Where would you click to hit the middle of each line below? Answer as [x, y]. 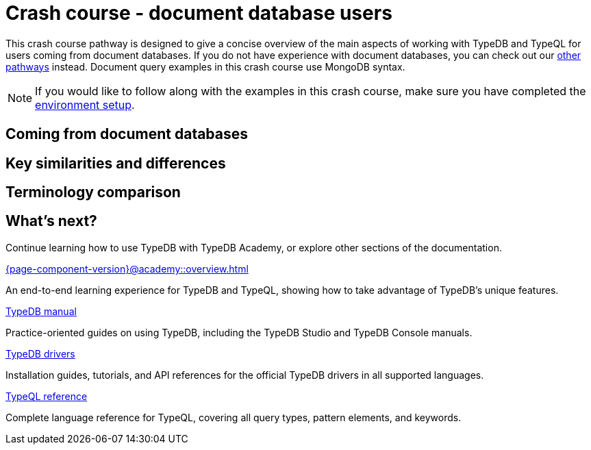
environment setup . [85, 104]
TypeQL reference [47, 396]
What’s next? [51, 221]
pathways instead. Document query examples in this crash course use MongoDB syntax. [205, 66]
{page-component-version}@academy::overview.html [127, 268]
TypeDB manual [41, 311]
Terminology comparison [93, 192]
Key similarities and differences [116, 163]
